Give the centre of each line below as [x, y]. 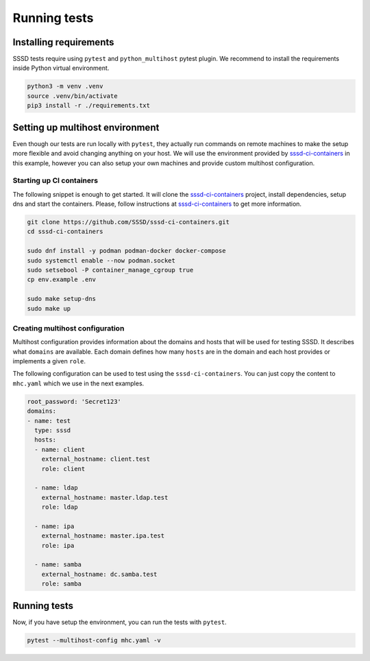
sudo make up [49, 308]
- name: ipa [54, 526]
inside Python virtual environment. [61, 68]
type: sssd [53, 430]
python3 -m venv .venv [65, 86]
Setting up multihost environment [86, 127]
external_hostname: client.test [96, 459]
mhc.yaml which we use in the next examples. [78, 383]
